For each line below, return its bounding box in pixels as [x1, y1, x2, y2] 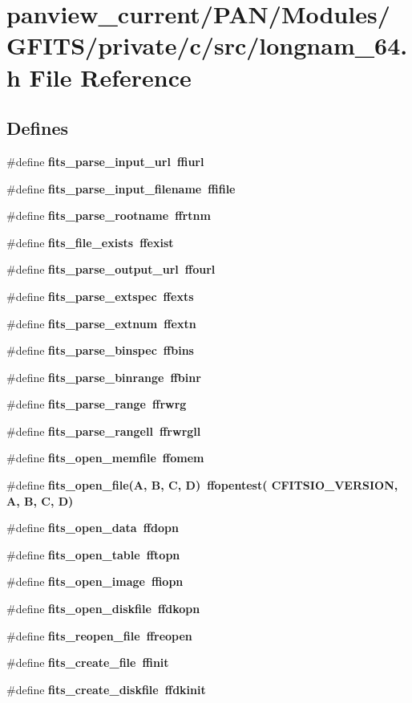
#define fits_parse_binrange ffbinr [6, 368, 201, 385]
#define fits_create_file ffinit [6, 654, 169, 671]
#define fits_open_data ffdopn [6, 519, 179, 536]
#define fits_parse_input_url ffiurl [6, 152, 204, 169]
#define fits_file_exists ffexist [6, 234, 174, 250]
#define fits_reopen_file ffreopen [6, 627, 192, 644]
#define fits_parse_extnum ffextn [6, 315, 196, 331]
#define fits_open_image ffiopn [6, 573, 184, 590]
